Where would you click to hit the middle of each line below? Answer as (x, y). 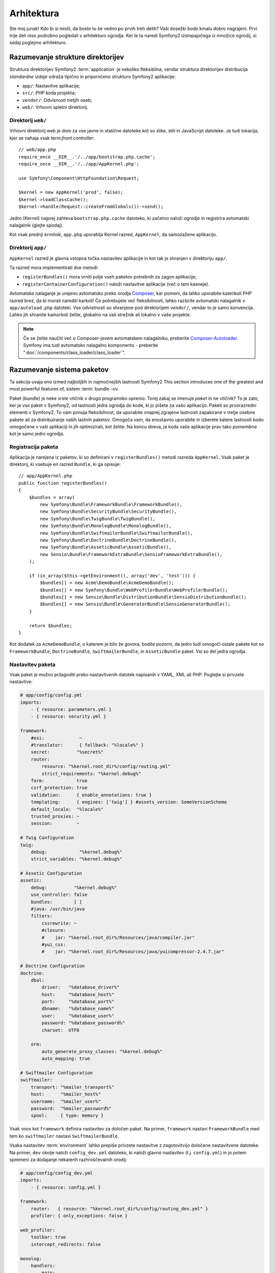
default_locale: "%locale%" (67, 809)
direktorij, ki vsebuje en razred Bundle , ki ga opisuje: (65, 464)
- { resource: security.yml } (68, 716)
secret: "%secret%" (67, 752)
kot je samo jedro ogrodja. (37, 434)
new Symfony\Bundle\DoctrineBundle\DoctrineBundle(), (108, 540)
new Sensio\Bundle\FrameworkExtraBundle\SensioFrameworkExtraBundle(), (131, 554)
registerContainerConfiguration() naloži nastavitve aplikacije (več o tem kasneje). (116, 284)
